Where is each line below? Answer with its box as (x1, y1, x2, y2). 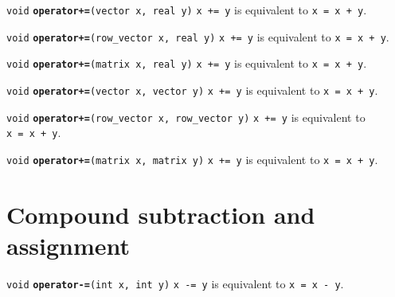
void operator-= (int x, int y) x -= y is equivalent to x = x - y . (6, 275, 344, 291)
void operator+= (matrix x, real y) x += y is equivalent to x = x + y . (6, 55, 367, 72)
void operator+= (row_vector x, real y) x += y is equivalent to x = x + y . (6, 28, 389, 45)
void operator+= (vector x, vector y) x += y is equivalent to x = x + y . (6, 81, 378, 98)
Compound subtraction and (6, 197, 315, 230)
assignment (6, 229, 131, 261)
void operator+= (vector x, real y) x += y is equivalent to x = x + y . (6, 2, 367, 18)
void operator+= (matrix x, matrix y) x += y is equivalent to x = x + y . (6, 150, 378, 167)
